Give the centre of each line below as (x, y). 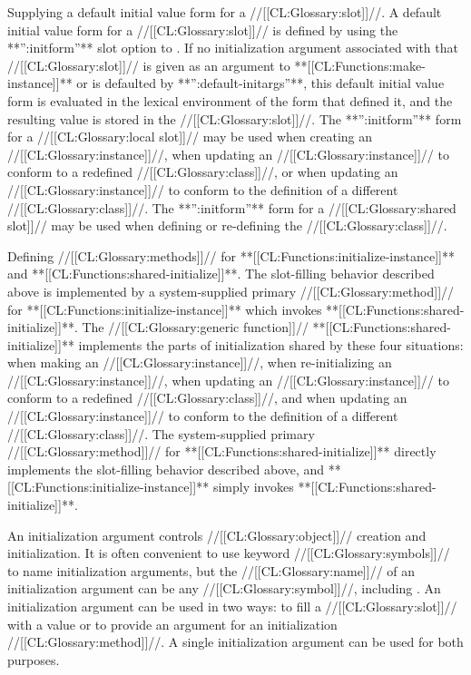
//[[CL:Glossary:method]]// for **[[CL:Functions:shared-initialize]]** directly (222, 451)
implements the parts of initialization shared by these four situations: (271, 344)
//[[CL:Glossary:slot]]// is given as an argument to (149, 65)
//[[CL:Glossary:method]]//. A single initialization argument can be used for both (235, 642)
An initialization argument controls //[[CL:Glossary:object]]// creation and (217, 535)
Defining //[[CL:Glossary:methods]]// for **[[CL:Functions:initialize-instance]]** (231, 255)
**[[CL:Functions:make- (360, 65)
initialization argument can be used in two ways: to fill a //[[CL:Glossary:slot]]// (232, 606)
